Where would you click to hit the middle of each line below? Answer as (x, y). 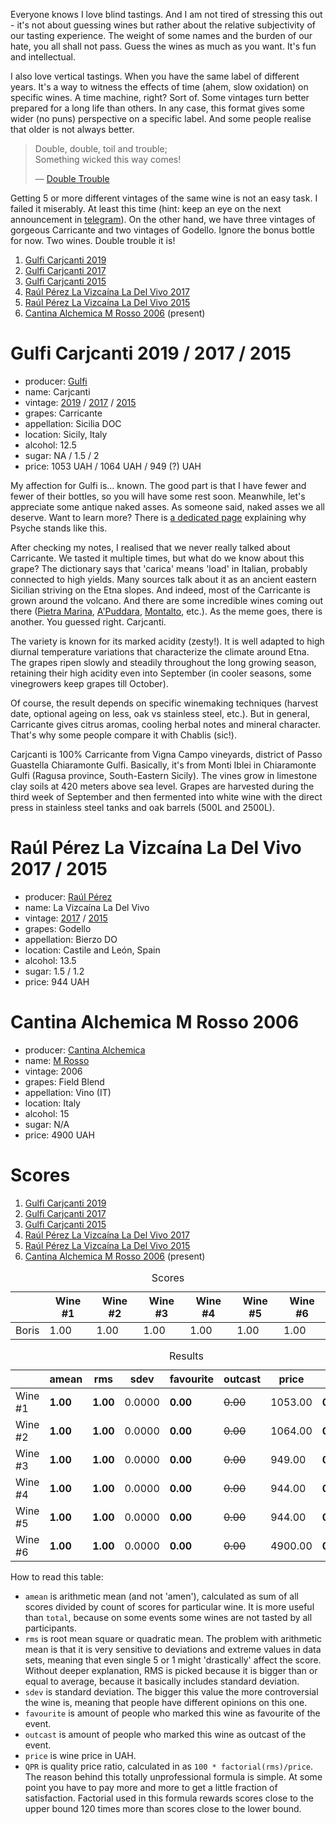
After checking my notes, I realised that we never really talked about (150, 547)
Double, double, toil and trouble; (101, 148)
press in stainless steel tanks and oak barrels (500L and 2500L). (142, 807)
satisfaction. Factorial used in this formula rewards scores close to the (169, 1798)
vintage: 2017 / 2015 (66, 918)
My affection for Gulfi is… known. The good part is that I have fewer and (158, 485)
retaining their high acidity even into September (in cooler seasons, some (161, 673)
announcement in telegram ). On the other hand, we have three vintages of (163, 219)
